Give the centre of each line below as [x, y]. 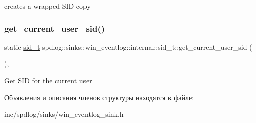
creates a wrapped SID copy [47, 6]
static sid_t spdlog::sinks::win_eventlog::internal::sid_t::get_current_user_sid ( [128, 47]
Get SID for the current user [48, 80]
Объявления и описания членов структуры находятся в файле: [99, 97]
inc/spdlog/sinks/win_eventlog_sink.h [64, 114]
